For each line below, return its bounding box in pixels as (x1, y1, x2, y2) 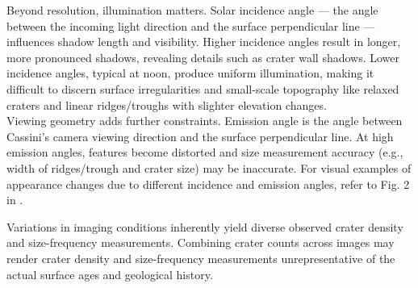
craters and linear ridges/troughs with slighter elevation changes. (6, 96, 327, 113)
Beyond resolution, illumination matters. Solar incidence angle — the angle (6, 2, 378, 18)
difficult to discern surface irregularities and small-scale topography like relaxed (6, 80, 399, 97)
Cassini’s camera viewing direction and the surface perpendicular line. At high (6, 127, 394, 144)
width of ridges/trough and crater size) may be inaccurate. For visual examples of (6, 159, 412, 176)
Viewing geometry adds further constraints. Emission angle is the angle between (6, 112, 403, 129)
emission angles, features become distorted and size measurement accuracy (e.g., (6, 144, 403, 161)
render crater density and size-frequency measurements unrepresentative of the (6, 249, 395, 266)
